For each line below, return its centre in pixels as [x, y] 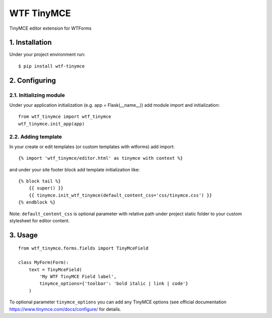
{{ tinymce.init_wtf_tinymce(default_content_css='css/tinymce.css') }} [120, 195]
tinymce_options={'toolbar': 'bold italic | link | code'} [114, 284]
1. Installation [31, 43]
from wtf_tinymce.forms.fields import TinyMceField [83, 248]
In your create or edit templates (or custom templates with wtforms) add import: [92, 147]
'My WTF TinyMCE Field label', [78, 277]
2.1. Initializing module [37, 95]
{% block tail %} [40, 181]
